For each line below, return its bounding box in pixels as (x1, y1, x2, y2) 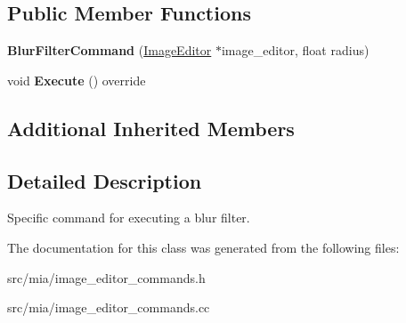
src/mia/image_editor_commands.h (7, 268, 206, 287)
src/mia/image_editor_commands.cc (7, 298, 210, 317)
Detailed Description (7, 166, 202, 194)
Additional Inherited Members (7, 114, 295, 141)
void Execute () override (7, 70, 146, 89)
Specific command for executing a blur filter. (7, 208, 250, 227)
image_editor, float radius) (221, 41, 369, 60)
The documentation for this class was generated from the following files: (7, 238, 400, 256)
